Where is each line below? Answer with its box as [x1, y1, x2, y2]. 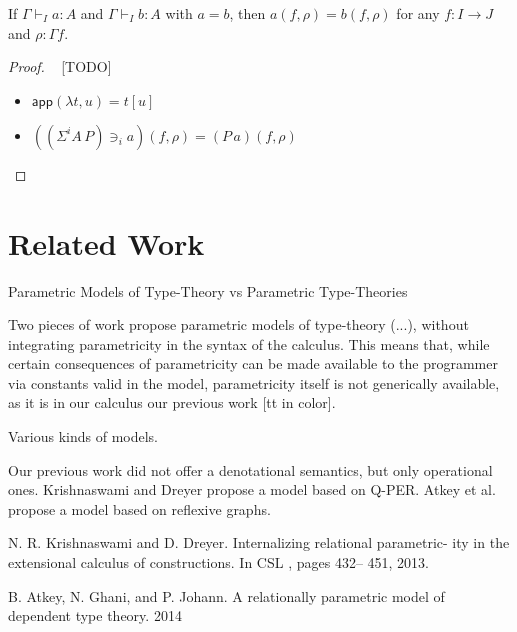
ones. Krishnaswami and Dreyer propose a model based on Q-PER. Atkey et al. [8, 479, 496, 500]
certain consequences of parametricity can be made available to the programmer [8, 353, 498, 374]
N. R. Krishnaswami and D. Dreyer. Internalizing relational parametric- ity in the [8, 532, 510, 553]
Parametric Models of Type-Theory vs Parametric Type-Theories [8, 280, 408, 301]
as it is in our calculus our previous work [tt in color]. [8, 392, 336, 413]
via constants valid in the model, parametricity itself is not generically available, [8, 372, 500, 393]
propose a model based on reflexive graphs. [8, 498, 271, 519]
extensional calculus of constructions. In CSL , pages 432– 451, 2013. [8, 552, 429, 573]
